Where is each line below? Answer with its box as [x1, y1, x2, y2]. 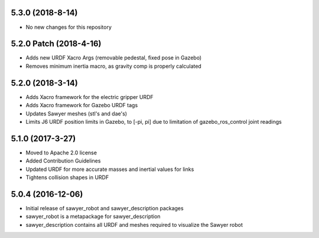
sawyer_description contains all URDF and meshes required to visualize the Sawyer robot [25, 221, 243, 228]
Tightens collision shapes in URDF [25, 174, 109, 181]
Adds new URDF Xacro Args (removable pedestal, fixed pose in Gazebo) [25, 54, 202, 61]
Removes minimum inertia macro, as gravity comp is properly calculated [25, 62, 202, 70]
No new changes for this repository [25, 24, 112, 31]
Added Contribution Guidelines [25, 157, 101, 164]
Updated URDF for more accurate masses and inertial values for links [25, 166, 194, 173]
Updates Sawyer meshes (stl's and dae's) [25, 110, 127, 117]
